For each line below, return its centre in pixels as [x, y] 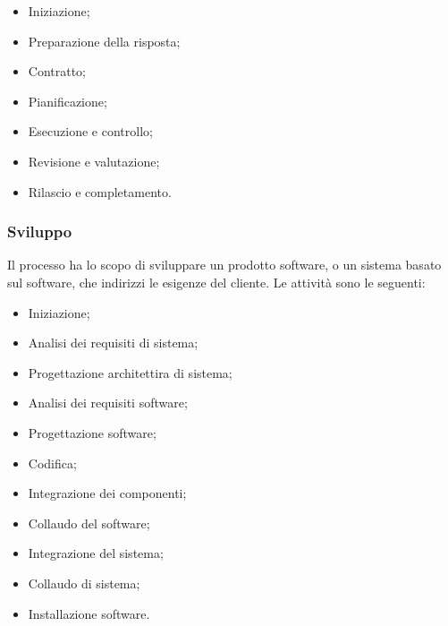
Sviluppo [40, 232]
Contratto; [57, 71]
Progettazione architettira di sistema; [130, 372]
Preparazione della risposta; [104, 41]
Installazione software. [89, 613]
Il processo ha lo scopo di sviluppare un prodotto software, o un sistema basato [224, 265]
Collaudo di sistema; [84, 583]
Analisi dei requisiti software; [108, 403]
